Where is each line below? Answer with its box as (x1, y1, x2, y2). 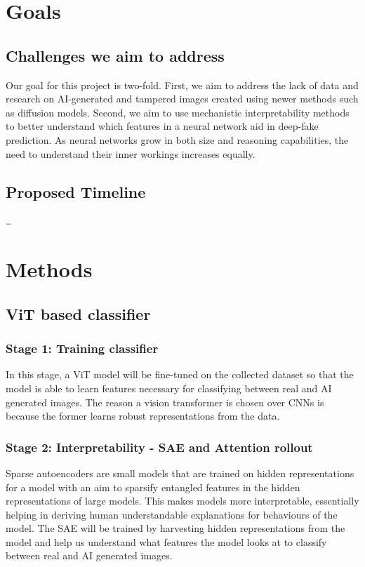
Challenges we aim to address (6, 44, 225, 66)
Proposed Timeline (6, 180, 146, 202)
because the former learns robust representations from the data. (6, 408, 280, 423)
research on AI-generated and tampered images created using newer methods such (6, 91, 359, 106)
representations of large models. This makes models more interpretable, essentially (6, 493, 359, 508)
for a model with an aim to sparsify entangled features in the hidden (6, 479, 300, 494)
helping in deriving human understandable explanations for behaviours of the (6, 507, 338, 521)
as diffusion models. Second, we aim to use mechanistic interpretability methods (6, 105, 350, 119)
